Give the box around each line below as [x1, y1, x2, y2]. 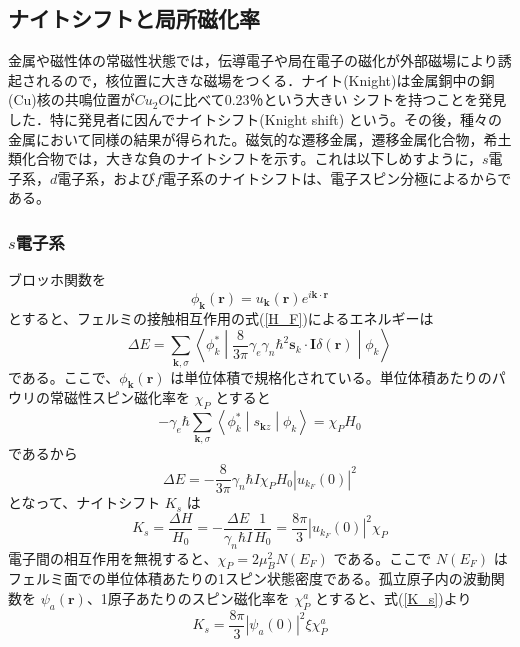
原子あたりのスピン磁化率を [107, 587, 290, 608]
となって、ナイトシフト [8, 492, 161, 513]
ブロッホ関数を [8, 269, 106, 290]
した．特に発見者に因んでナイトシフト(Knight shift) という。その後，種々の [8, 108, 503, 129]
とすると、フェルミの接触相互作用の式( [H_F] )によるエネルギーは [8, 307, 434, 328]
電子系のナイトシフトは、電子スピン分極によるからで [162, 167, 512, 188]
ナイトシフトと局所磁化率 [8, 3, 260, 34]
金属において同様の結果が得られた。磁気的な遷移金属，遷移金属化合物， [8, 128, 484, 149]
